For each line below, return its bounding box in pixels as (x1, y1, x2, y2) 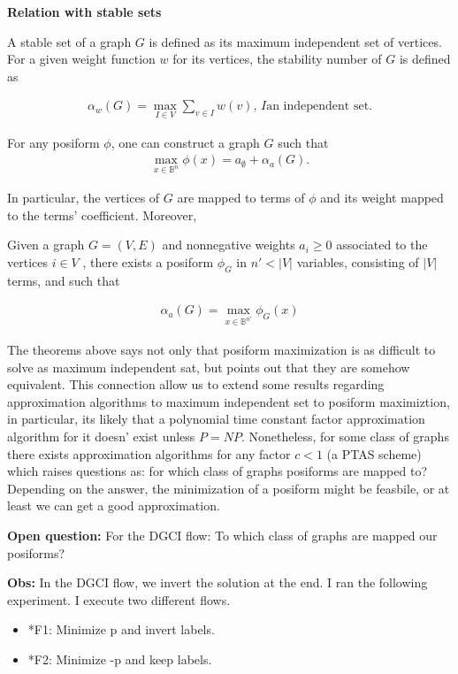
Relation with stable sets (7, 3, 162, 20)
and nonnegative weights (162, 235, 295, 254)
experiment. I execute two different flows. (7, 590, 231, 609)
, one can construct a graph (111, 133, 260, 151)
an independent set (266, 100, 370, 113)
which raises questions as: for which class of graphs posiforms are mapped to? (7, 462, 427, 480)
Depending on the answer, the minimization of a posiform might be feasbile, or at (7, 479, 450, 497)
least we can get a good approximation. (7, 496, 220, 515)
